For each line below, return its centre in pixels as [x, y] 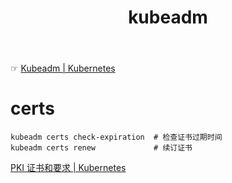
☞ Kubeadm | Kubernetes [63, 68]
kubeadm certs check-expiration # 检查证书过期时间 [116, 137]
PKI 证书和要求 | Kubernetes [68, 168]
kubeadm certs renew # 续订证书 [101, 148]
